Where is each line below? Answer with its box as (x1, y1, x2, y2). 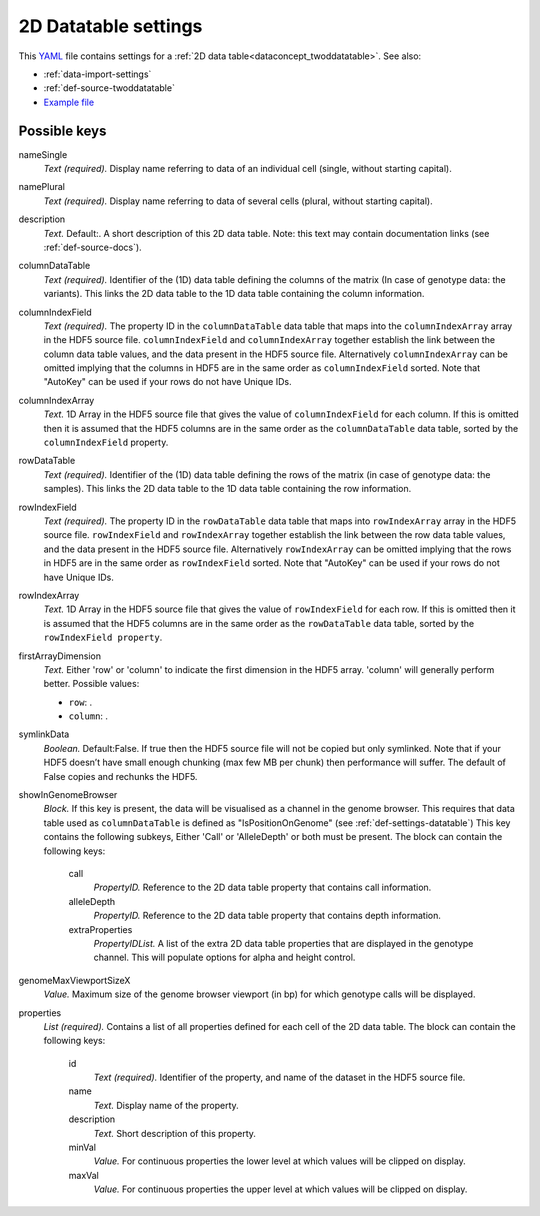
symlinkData (18, 728, 70, 740)
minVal (68, 1141, 97, 1154)
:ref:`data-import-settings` (43, 68, 152, 80)
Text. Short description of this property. (93, 1127, 257, 1139)
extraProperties (68, 923, 133, 935)
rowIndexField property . (43, 631, 163, 644)
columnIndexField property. (43, 436, 169, 449)
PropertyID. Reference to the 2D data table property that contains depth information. (93, 910, 442, 922)
